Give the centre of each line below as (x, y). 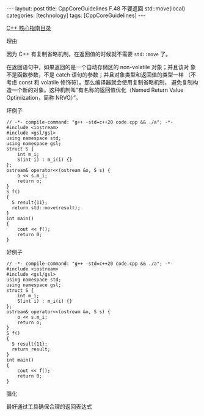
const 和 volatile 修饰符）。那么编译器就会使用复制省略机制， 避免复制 (106, 82)
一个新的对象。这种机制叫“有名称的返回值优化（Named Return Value (97, 90)
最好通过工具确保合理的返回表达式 (49, 407)
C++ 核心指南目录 (29, 28)
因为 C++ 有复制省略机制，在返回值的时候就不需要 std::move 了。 (89, 54)
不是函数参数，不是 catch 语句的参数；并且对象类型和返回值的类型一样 (95, 75)
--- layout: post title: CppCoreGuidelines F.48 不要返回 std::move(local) (96, 9)
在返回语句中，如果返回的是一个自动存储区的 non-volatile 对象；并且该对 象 (101, 67)
